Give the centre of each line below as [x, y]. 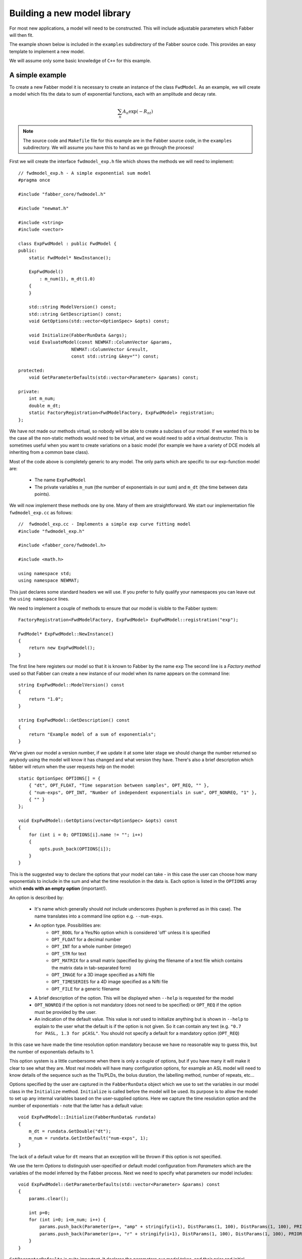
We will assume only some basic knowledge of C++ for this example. [80, 61]
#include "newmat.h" [44, 208]
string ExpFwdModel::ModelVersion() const [71, 685]
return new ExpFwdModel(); [62, 648]
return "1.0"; [46, 699]
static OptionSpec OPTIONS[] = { [59, 778]
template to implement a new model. [47, 51]
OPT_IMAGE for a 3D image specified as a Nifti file [103, 974]
